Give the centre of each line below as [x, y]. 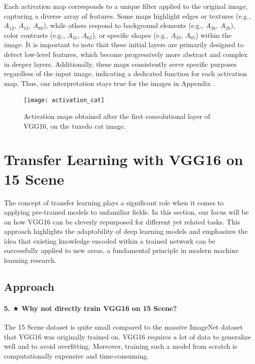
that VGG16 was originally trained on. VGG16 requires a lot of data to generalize [127, 336]
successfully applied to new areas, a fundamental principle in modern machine [121, 250]
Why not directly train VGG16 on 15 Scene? [99, 308]
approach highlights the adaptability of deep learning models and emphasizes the [126, 231]
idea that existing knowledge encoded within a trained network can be [110, 240]
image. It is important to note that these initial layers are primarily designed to [124, 44]
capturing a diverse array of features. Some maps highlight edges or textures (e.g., [127, 15]
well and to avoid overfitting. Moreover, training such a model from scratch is [121, 346]
